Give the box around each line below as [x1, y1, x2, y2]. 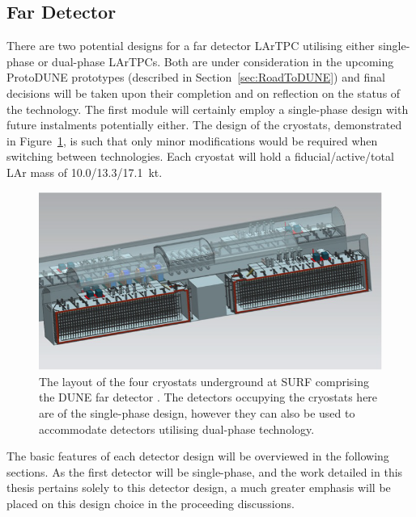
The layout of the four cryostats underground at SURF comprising [39, 372, 370, 389]
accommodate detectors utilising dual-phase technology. [39, 420, 315, 437]
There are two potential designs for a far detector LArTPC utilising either [6, 37, 375, 54]
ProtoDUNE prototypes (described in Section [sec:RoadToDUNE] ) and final [6, 69, 385, 86]
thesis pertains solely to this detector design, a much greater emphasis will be [6, 479, 391, 496]
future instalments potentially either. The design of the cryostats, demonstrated [6, 116, 402, 133]
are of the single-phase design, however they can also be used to [39, 405, 355, 421]
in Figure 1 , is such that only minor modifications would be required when [6, 132, 378, 149]
